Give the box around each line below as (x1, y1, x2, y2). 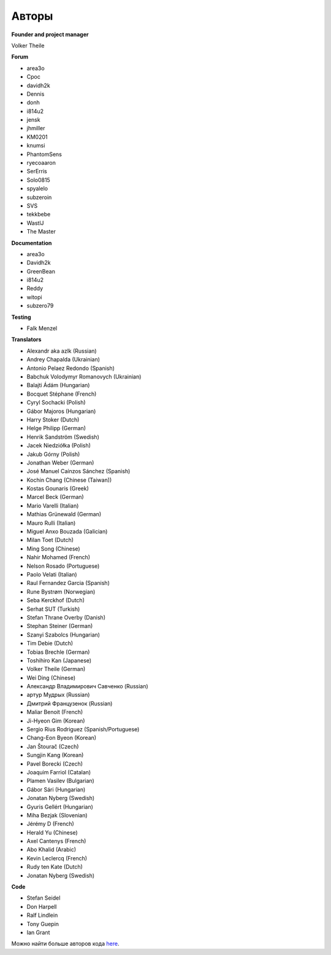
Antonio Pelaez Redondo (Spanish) (26, 364, 115, 372)
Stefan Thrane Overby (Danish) (26, 613, 106, 621)
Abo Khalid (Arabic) (26, 846, 77, 854)
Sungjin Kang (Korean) (26, 752, 84, 759)
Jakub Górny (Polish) (26, 450, 80, 458)
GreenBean (26, 267, 55, 275)
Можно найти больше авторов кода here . (11, 940, 120, 948)
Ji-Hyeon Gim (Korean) (26, 717, 85, 725)
